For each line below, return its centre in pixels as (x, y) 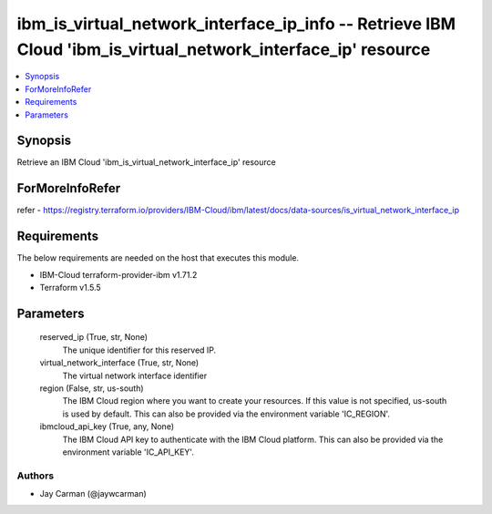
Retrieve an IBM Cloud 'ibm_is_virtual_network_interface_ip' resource (147, 162)
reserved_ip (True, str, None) (94, 337)
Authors (36, 476)
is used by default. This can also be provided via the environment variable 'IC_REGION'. (226, 414)
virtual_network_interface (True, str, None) (119, 363)
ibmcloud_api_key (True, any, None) (107, 427)
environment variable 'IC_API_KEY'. (128, 452)
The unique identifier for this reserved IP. (139, 350)
